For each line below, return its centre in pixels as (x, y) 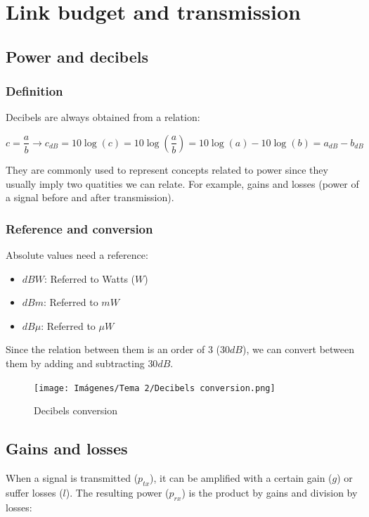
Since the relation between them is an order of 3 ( (113, 349)
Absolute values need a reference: (77, 254)
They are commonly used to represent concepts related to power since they (167, 169)
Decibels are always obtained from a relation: (103, 117)
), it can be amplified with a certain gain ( (241, 477)
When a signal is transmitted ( (72, 477)
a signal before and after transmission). (90, 197)
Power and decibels (77, 56)
